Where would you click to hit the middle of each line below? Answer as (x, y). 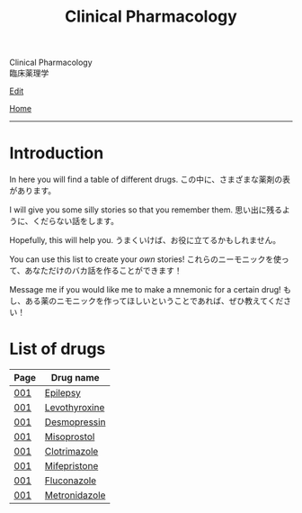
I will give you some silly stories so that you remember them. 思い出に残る (146, 210)
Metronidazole (75, 495)
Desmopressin (75, 422)
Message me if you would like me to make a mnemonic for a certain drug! (145, 290)
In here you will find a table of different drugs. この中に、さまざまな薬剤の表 (150, 180)
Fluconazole (71, 481)
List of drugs (58, 349)
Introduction (57, 153)
